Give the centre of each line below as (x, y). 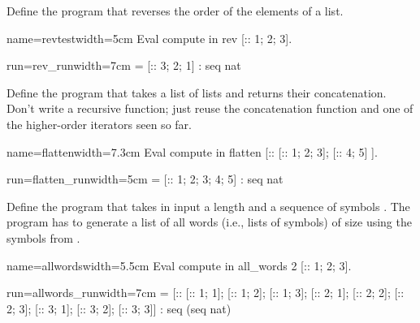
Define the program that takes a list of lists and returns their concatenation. (197, 92)
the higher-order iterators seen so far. (99, 124)
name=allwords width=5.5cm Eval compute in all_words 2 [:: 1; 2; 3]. (179, 265)
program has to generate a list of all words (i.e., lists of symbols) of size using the (209, 222)
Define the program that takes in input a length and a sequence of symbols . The (208, 206)
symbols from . (43, 237)
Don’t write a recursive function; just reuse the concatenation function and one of (210, 108)
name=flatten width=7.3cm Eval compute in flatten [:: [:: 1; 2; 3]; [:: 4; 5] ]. (192, 151)
